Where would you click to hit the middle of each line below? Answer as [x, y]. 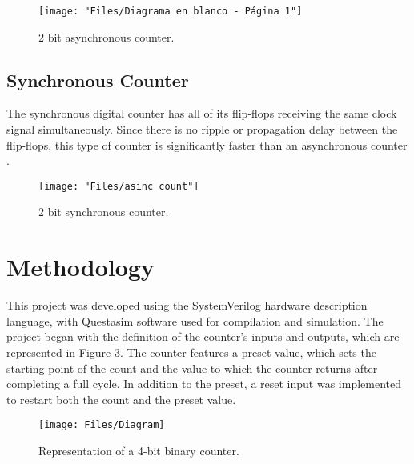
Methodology [80, 267]
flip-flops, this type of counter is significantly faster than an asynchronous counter [207, 144]
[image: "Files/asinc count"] [119, 186]
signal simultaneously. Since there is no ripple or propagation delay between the [202, 129]
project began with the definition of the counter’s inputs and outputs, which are [203, 336]
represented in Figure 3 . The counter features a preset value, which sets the [191, 352]
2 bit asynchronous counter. [107, 36]
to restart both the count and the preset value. [121, 399]
